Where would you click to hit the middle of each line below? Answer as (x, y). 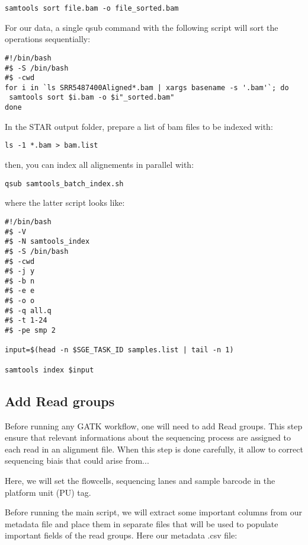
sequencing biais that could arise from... (77, 460)
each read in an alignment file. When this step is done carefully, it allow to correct (154, 449)
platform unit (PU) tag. (48, 492)
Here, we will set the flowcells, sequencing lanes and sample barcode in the (140, 480)
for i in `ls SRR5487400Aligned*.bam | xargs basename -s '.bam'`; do (147, 87)
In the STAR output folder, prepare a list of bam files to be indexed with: (139, 126)
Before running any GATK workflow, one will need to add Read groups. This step (154, 426)
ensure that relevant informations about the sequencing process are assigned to (148, 437)
